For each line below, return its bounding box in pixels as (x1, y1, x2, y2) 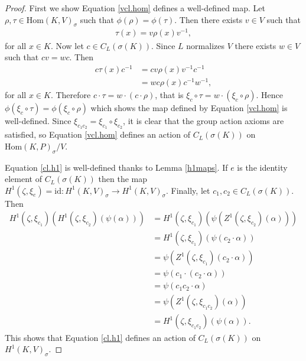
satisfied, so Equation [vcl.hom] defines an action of (5, 128, 190, 141)
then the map (98, 173, 148, 185)
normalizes (186, 39, 224, 51)
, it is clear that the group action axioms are (123, 114, 284, 126)
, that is (155, 88, 184, 100)
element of (5, 173, 42, 185)
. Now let (50, 39, 84, 51)
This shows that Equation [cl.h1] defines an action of (5, 331, 196, 343)
